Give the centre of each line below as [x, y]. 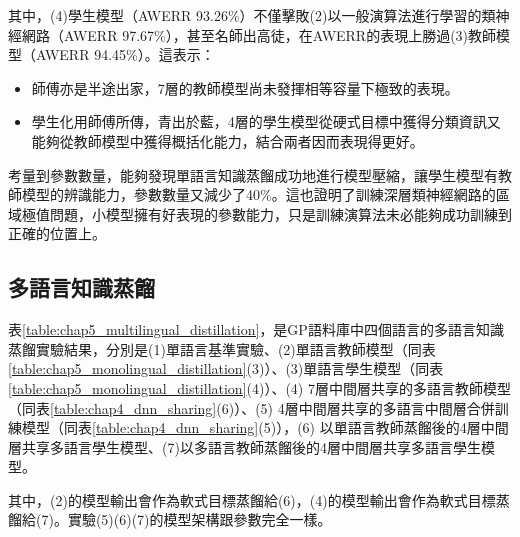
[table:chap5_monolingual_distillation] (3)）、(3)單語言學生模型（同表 [226, 368]
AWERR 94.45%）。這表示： [125, 54]
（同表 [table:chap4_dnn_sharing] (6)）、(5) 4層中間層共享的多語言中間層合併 [251, 407]
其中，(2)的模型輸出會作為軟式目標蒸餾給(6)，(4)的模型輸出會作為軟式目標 [252, 499]
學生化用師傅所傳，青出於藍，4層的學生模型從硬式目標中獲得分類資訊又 [266, 121]
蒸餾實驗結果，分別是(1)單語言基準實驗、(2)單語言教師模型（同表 [222, 348]
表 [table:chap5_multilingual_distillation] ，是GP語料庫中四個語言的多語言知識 [256, 329]
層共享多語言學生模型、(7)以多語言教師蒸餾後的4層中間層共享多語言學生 [244, 446]
